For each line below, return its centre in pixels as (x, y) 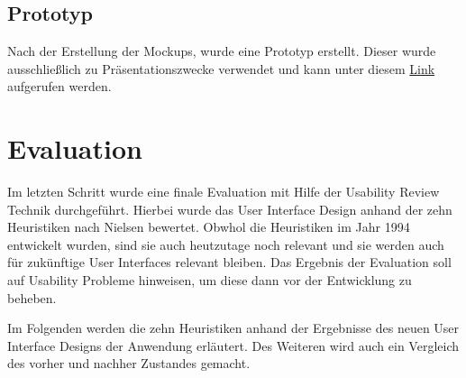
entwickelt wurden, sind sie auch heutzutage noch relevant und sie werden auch (226, 244)
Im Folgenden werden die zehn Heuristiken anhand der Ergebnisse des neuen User (233, 328)
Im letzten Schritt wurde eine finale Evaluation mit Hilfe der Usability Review (224, 192)
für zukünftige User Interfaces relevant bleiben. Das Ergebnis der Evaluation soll (229, 262)
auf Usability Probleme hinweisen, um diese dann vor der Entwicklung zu (210, 280)
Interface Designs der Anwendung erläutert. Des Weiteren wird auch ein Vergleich (233, 345)
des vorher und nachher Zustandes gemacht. (129, 363)
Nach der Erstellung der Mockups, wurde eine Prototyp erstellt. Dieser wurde (222, 51)
